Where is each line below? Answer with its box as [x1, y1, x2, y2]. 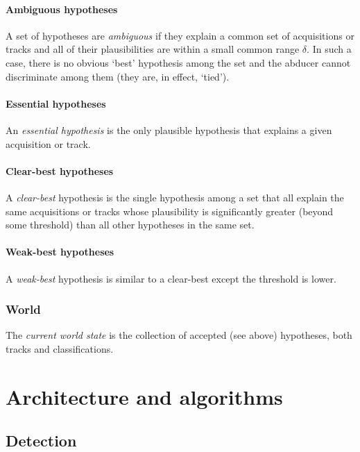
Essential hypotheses [6, 96, 106, 110]
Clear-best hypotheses [6, 163, 114, 178]
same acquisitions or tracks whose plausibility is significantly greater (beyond [6, 203, 334, 218]
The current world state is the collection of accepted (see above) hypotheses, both [6, 328, 352, 342]
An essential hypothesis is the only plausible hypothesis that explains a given [6, 122, 332, 137]
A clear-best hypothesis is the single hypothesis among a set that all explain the [6, 190, 344, 204]
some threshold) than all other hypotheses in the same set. [6, 217, 255, 232]
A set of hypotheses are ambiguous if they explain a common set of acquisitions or [6, 28, 354, 42]
